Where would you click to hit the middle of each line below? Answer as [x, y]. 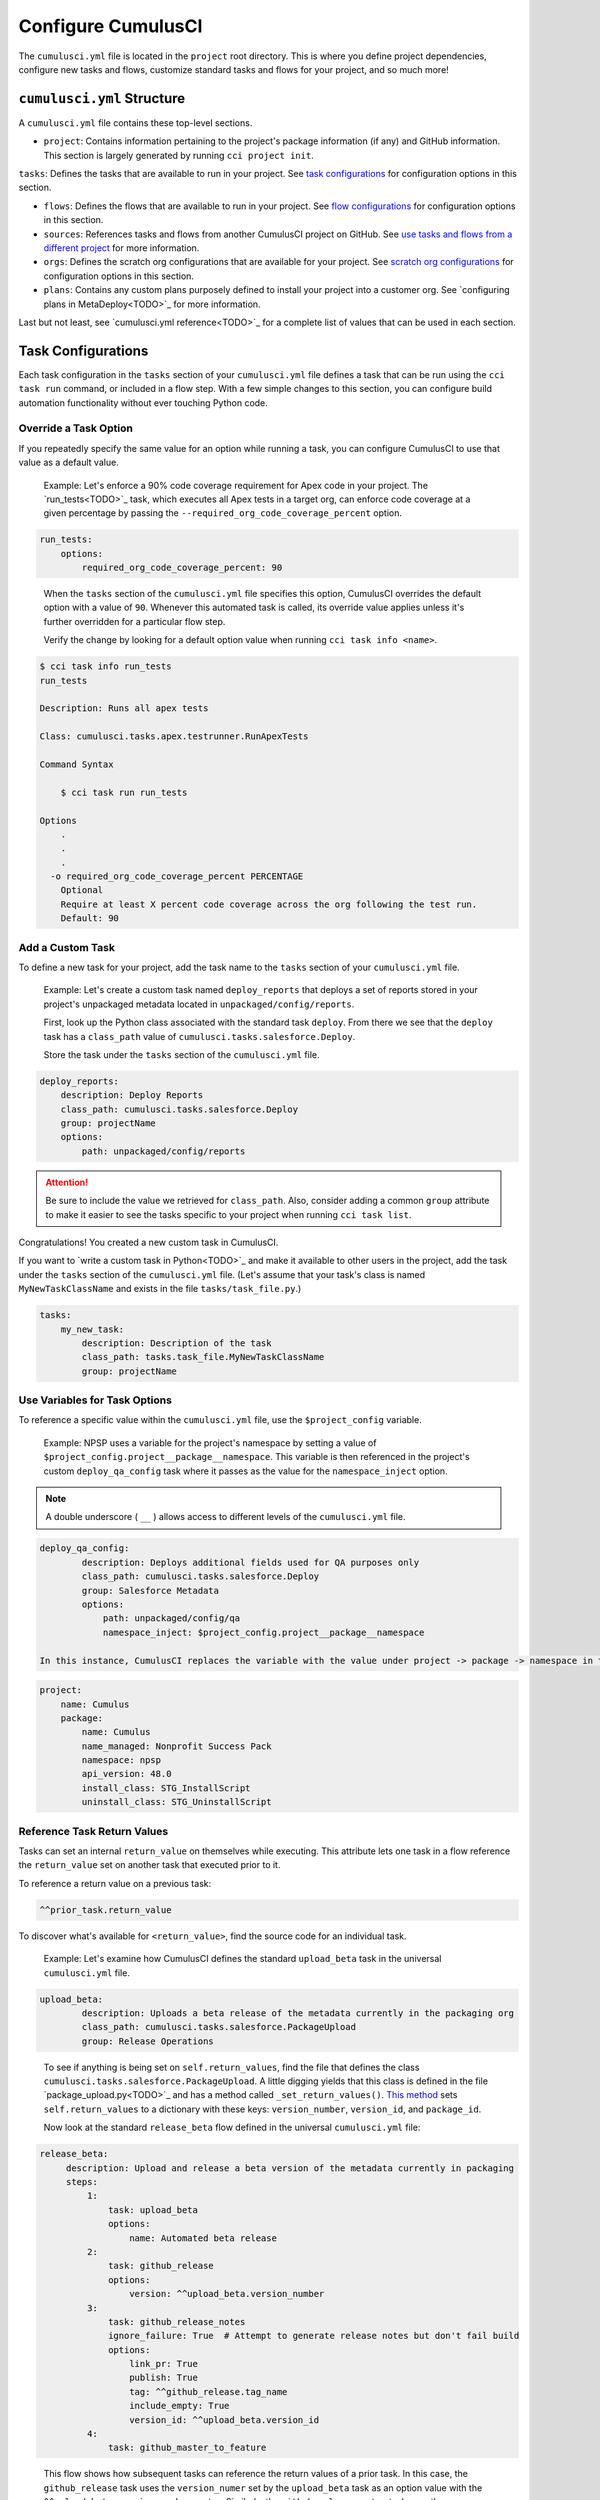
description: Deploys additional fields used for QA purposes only [250, 1562]
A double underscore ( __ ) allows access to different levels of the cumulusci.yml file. [225, 1517]
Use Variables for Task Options [95, 1400]
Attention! [67, 1182]
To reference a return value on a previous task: [115, 1883]
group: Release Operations [147, 2041]
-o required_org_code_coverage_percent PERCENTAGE [177, 876]
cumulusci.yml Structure [102, 98]
